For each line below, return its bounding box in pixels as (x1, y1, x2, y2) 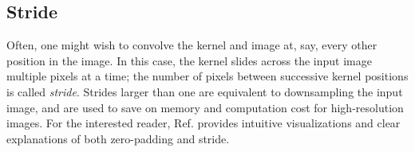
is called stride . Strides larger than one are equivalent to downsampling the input (6, 83, 403, 99)
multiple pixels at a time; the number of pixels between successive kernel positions (6, 68, 409, 84)
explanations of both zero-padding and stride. (6, 130, 230, 146)
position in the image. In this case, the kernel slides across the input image (6, 52, 372, 68)
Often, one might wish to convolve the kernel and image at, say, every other (6, 37, 377, 53)
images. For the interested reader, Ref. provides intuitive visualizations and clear (6, 115, 401, 131)
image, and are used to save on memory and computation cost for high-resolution (6, 99, 404, 115)
